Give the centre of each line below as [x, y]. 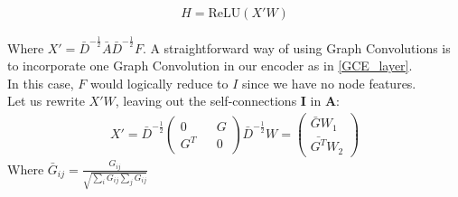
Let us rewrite [46, 101]
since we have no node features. [329, 83]
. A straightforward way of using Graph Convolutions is [296, 47]
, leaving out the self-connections [206, 101]
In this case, [41, 83]
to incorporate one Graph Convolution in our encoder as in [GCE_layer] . [210, 66]
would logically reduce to [159, 83]
